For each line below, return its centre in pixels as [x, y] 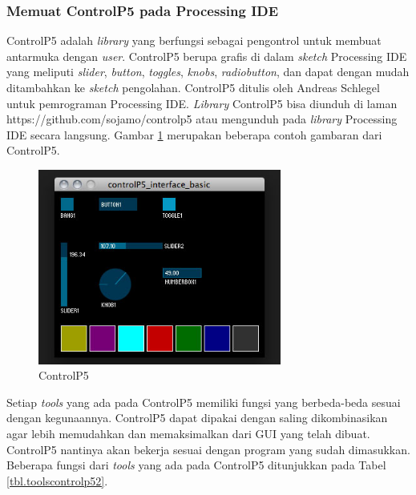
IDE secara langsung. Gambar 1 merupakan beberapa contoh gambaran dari [194, 134]
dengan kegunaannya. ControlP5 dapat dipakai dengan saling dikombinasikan [197, 418]
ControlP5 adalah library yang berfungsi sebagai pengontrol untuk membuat [194, 40]
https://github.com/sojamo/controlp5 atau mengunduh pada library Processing [202, 119]
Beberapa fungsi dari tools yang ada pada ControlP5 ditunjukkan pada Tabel [196, 465]
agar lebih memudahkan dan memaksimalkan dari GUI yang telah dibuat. [188, 434]
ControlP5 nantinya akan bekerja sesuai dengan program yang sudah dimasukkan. [208, 449]
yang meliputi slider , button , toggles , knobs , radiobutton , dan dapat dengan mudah [208, 72]
